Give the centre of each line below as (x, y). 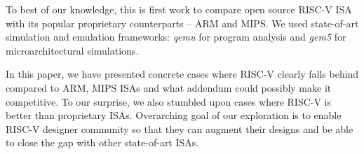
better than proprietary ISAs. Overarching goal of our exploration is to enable (174, 115)
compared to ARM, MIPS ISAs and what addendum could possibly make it (169, 87)
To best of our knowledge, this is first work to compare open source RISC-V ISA (179, 9)
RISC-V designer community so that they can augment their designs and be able (180, 128)
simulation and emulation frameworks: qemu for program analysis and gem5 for (176, 37)
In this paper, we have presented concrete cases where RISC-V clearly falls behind (182, 74)
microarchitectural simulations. (72, 50)
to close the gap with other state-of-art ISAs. (102, 142)
